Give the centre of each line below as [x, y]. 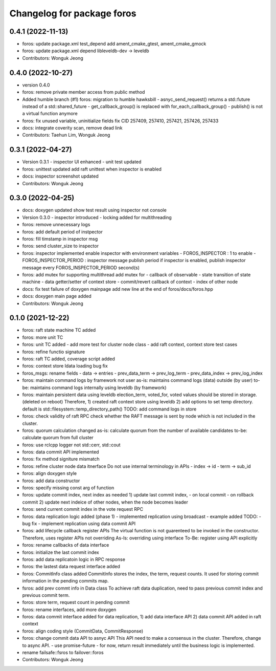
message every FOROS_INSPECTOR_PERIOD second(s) [81, 267]
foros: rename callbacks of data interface [66, 545]
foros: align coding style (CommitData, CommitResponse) [83, 631]
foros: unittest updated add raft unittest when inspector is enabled [92, 169]
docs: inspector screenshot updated [61, 176]
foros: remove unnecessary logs [56, 225]
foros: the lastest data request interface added [71, 567]
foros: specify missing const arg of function [68, 488]
